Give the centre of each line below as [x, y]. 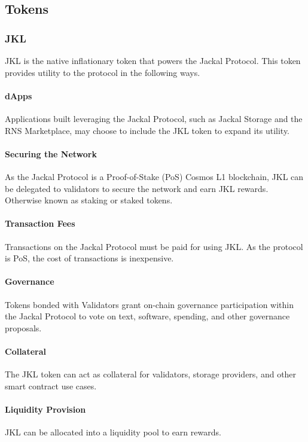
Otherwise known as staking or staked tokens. [89, 200]
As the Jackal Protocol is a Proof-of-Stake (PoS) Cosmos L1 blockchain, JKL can [154, 176]
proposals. [23, 327]
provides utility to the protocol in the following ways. [103, 72]
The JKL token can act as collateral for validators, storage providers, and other [151, 374]
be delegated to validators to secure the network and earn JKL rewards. [137, 188]
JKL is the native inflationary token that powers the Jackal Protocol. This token [153, 60]
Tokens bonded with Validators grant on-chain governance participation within [149, 304]
